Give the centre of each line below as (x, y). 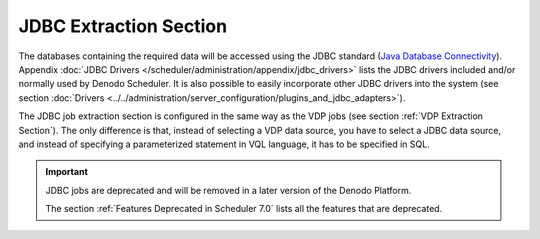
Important (67, 172)
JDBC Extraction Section (123, 26)
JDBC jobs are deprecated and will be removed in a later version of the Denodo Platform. (228, 190)
